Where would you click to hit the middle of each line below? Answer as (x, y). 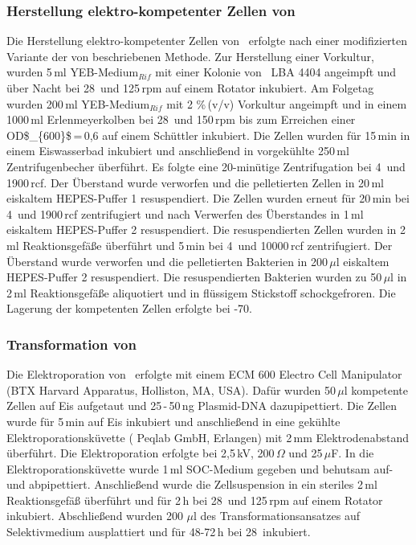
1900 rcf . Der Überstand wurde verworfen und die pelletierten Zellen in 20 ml (195, 182)
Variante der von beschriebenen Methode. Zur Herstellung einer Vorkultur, (190, 56)
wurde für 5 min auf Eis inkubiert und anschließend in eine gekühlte (173, 421)
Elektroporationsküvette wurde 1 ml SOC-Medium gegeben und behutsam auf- (200, 468)
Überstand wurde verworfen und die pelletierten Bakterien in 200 (167, 261)
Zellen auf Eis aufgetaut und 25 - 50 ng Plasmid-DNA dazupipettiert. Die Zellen (202, 406)
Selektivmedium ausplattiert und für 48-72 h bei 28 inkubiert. (159, 532)
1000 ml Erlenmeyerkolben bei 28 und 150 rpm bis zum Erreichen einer (181, 119)
